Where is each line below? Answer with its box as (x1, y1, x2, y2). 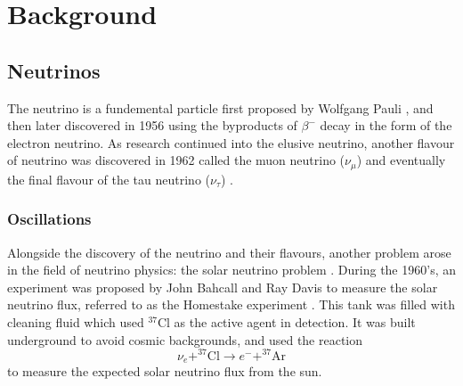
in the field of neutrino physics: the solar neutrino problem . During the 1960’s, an (7, 260, 456, 279)
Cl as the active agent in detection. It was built (157, 313, 416, 331)
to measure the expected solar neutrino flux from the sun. (7, 362, 322, 381)
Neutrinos (7, 56, 101, 84)
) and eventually (356, 151, 446, 169)
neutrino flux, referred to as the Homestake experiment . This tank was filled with (7, 295, 455, 314)
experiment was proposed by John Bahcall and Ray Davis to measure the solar (7, 277, 438, 296)
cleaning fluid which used (7, 313, 144, 331)
